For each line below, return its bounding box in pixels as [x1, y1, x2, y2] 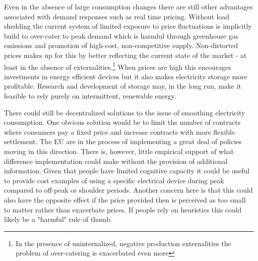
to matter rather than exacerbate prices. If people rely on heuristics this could [4, 204, 242, 214]
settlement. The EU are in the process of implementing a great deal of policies [4, 136, 242, 147]
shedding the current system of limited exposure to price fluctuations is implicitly [4, 21, 252, 31]
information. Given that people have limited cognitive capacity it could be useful [4, 165, 250, 176]
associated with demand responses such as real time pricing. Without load [4, 11, 230, 21]
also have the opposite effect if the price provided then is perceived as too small [4, 194, 246, 205]
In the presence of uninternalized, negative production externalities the [15, 238, 231, 248]
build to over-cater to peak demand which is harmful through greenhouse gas [4, 30, 239, 41]
